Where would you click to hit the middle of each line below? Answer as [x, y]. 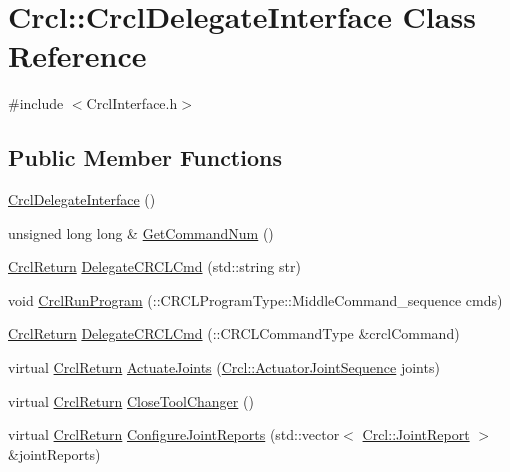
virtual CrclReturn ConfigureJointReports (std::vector [174, 434]
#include [36, 103]
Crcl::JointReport [416, 434]
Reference [77, 55]
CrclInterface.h [132, 103]
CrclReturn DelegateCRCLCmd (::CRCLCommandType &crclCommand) [234, 333]
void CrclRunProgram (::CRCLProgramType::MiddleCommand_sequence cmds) [255, 299]
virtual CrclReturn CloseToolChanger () [131, 400]
